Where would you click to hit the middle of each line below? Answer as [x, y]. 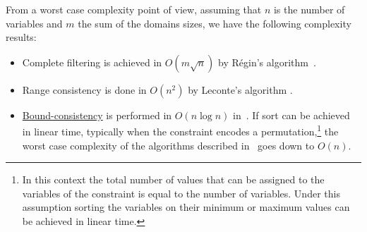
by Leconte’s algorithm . [240, 89]
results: [21, 37]
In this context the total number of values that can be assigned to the [173, 179]
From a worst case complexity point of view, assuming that [134, 9]
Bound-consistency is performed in [97, 115]
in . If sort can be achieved [291, 115]
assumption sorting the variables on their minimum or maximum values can [186, 207]
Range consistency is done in [84, 89]
